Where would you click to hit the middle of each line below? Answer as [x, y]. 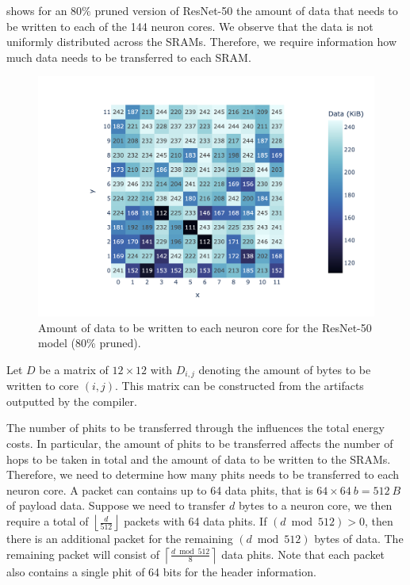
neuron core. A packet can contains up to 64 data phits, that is [160, 489]
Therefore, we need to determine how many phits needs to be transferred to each [203, 474]
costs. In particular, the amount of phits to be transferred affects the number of [200, 444]
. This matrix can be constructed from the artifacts [239, 386]
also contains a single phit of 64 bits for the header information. [161, 571]
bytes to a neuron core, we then [315, 505]
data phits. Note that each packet [303, 554]
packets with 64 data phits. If [195, 521]
